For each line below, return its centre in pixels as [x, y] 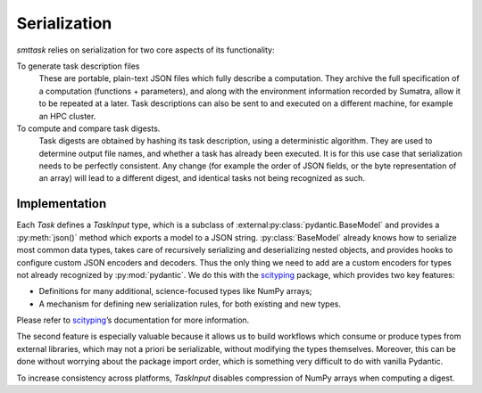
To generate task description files [78, 66]
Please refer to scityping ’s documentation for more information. [133, 320]
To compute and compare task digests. [88, 128]
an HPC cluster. [67, 116]
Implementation [62, 204]
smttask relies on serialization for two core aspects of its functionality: [145, 50]
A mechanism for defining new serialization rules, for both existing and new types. [190, 304]
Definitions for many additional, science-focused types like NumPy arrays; [175, 291]
